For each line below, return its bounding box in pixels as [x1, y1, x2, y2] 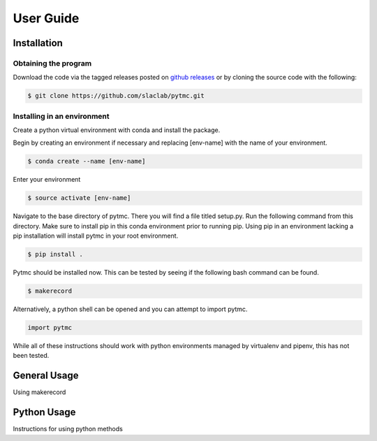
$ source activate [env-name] [27, 194, 131, 202]
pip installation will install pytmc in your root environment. [13, 231, 179, 240]
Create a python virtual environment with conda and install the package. [13, 126, 221, 134]
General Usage [13, 370, 80, 382]
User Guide [13, 10, 80, 26]
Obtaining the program [13, 58, 92, 68]
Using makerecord [13, 388, 66, 396]
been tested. [13, 352, 50, 360]
